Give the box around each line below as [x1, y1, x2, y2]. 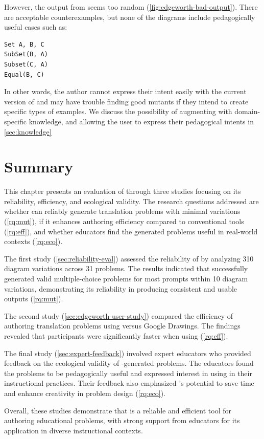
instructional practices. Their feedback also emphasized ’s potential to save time [4, 378, 254, 388]
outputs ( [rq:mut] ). [4, 293, 63, 304]
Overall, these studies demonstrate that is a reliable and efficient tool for [4, 405, 232, 415]
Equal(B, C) [4, 71, 44, 78]
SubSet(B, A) [4, 51, 48, 58]
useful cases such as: [4, 21, 67, 32]
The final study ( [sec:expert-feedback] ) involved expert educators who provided [4, 347, 251, 358]
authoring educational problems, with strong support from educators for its [4, 415, 240, 426]
